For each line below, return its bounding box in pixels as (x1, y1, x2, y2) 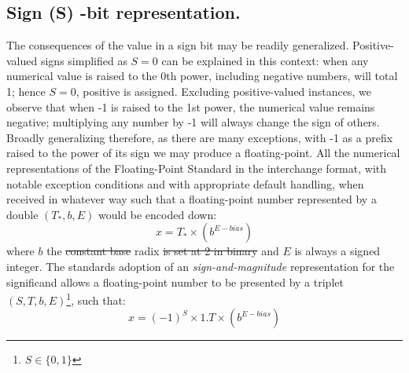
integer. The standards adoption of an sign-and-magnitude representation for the (6, 258, 395, 274)
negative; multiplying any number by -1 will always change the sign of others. (6, 114, 380, 130)
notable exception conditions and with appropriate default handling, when (6, 175, 364, 192)
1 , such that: (66, 290, 126, 308)
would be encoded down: (98, 206, 217, 222)
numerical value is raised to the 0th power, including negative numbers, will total (6, 68, 398, 84)
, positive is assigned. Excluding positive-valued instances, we (76, 82, 371, 99)
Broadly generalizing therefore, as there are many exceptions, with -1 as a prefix (6, 129, 393, 145)
